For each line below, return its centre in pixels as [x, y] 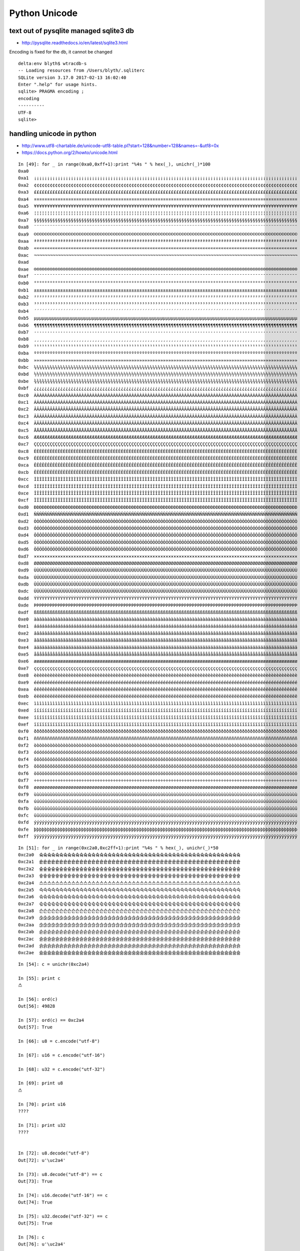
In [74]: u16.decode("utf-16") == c [63, 1195]
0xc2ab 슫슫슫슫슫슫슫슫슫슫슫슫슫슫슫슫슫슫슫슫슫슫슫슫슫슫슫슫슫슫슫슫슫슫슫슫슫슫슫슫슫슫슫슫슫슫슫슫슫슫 [129, 932]
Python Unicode [43, 13]
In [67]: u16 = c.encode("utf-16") [62, 1055]
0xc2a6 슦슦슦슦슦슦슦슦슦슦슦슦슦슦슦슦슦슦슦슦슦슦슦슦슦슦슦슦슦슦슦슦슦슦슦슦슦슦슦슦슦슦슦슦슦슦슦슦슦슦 [129, 897]
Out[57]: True [35, 1027]
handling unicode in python [53, 133]
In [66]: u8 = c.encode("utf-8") [59, 1041]
